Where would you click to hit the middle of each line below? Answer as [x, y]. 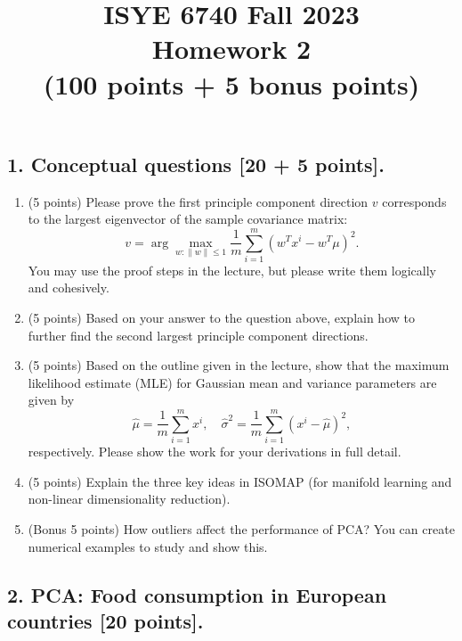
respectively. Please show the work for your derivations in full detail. [215, 452]
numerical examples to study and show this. [148, 546]
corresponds [414, 201]
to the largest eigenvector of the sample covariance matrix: [188, 219]
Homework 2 [231, 49]
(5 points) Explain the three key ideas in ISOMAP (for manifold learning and [240, 481]
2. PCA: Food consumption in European [197, 594]
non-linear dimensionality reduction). [129, 499]
